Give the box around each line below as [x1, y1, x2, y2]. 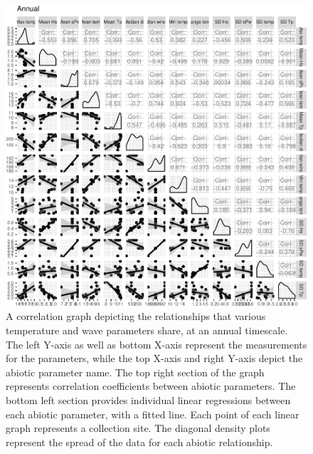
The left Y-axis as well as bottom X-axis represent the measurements [6, 336, 307, 351]
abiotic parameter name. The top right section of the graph [6, 364, 265, 379]
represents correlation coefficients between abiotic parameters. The [6, 378, 296, 393]
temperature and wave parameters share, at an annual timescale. [6, 322, 288, 337]
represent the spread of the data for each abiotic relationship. [6, 434, 273, 449]
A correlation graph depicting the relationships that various [6, 309, 266, 324]
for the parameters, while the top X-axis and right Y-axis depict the [6, 351, 303, 366]
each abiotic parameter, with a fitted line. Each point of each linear [6, 406, 299, 421]
